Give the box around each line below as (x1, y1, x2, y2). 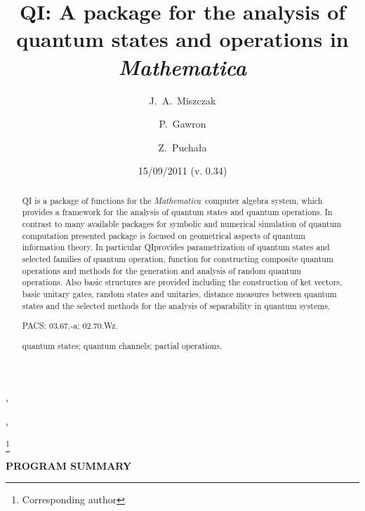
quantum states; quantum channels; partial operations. (22, 339, 223, 351)
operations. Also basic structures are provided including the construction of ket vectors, (22, 276, 343, 288)
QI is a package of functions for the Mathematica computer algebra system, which (22, 194, 323, 206)
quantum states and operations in (16, 25, 349, 53)
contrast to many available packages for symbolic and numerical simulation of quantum (22, 217, 341, 229)
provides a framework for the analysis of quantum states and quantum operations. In (22, 206, 333, 218)
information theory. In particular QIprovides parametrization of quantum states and (22, 241, 330, 253)
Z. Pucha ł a (158, 139, 207, 154)
